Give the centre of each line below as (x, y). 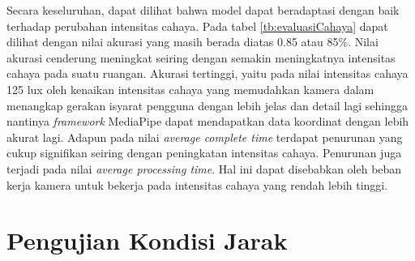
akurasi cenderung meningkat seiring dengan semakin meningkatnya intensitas (201, 57)
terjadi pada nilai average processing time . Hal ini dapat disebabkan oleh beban (204, 168)
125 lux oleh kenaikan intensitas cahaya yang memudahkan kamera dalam (190, 89)
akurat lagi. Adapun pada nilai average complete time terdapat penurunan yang (205, 137)
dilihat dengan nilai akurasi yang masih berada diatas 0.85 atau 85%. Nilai (193, 42)
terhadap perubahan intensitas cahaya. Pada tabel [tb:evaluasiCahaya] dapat (197, 26)
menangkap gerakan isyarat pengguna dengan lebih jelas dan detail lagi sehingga (207, 105)
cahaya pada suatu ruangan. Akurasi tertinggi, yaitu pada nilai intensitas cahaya (207, 73)
